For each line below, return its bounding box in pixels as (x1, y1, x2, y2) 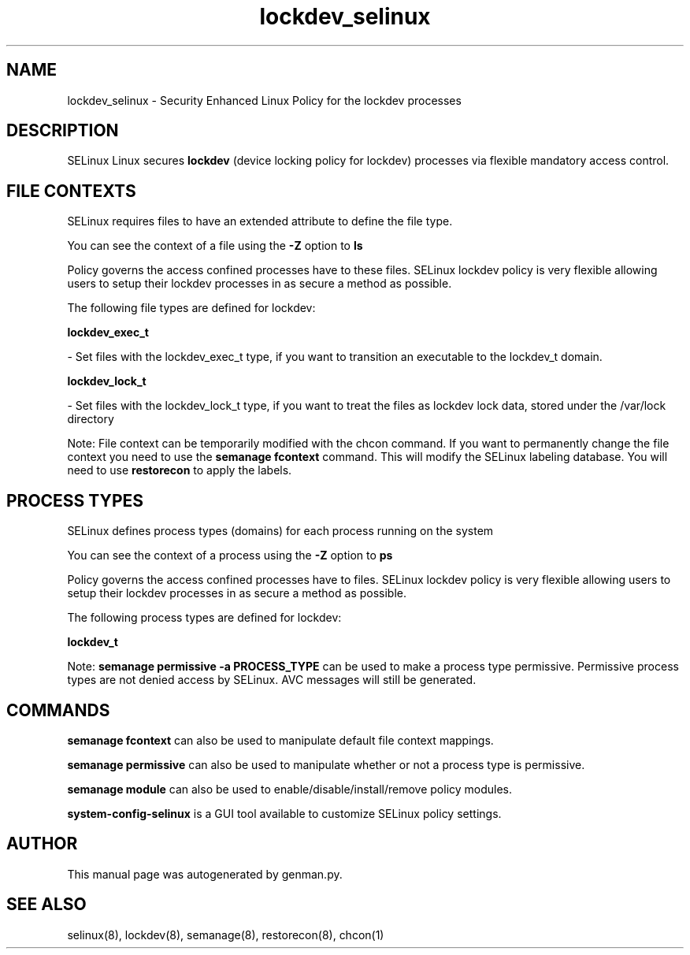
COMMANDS (6, 700, 110, 720)
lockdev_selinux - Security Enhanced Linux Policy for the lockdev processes (67, 93, 462, 107)
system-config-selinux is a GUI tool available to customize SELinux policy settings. (67, 806, 502, 820)
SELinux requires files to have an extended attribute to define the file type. (67, 214, 453, 229)
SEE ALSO (6, 894, 87, 915)
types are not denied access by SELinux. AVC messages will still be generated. (67, 673, 477, 687)
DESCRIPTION (6, 121, 119, 141)
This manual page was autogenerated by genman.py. (67, 867, 343, 881)
